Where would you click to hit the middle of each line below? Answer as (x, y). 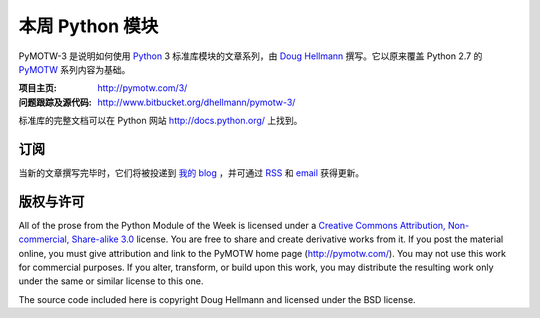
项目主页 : (37, 88)
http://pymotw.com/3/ (142, 88)
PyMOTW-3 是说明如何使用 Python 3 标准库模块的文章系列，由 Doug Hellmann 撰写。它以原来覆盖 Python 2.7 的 (250, 56)
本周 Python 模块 (88, 26)
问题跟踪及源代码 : (55, 102)
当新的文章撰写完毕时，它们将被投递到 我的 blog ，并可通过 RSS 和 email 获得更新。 (191, 173)
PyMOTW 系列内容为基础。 (74, 69)
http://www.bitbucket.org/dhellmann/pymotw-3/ (196, 102)
